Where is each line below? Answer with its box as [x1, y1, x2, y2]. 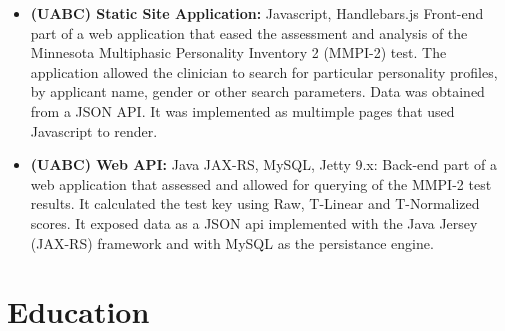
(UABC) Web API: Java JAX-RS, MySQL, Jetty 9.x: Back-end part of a [30, 154, 497, 175]
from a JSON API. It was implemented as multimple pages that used [30, 100, 455, 121]
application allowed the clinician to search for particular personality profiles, [30, 61, 498, 82]
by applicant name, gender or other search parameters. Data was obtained [30, 81, 485, 102]
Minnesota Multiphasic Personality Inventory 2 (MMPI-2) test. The [30, 42, 447, 63]
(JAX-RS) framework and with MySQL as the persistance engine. [30, 232, 434, 253]
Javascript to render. [30, 120, 158, 141]
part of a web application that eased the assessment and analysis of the [30, 22, 468, 43]
